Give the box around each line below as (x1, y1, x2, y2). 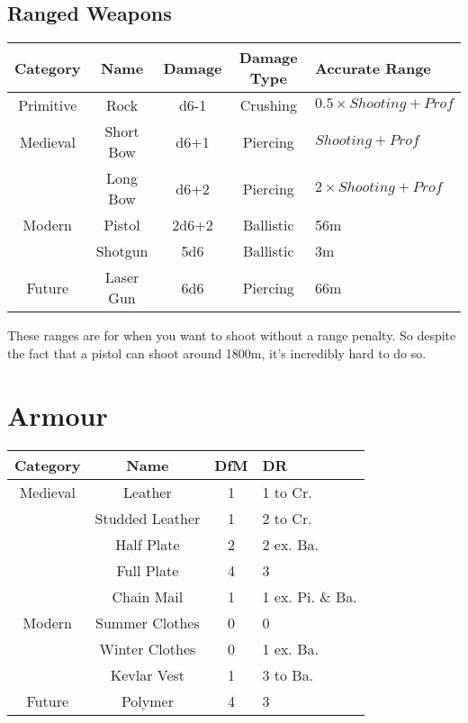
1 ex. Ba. (262, 637, 319, 659)
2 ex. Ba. (262, 533, 319, 555)
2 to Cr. (262, 507, 312, 529)
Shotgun (95, 240, 148, 262)
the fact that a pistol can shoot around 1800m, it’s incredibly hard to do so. (7, 343, 427, 362)
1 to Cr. (262, 481, 312, 502)
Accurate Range (314, 57, 431, 78)
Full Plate (116, 559, 179, 581)
